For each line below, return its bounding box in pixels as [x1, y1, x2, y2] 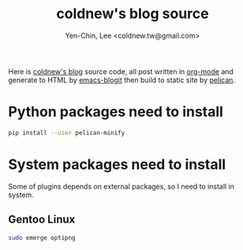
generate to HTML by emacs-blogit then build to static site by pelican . [8, 75, 235, 84]
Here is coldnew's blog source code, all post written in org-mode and [8, 66, 234, 76]
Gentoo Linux [8, 213, 76, 226]
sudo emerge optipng [8, 233, 77, 241]
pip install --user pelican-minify [8, 129, 125, 136]
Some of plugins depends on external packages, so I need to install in [8, 181, 235, 191]
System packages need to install [8, 155, 226, 174]
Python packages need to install [8, 103, 223, 121]
